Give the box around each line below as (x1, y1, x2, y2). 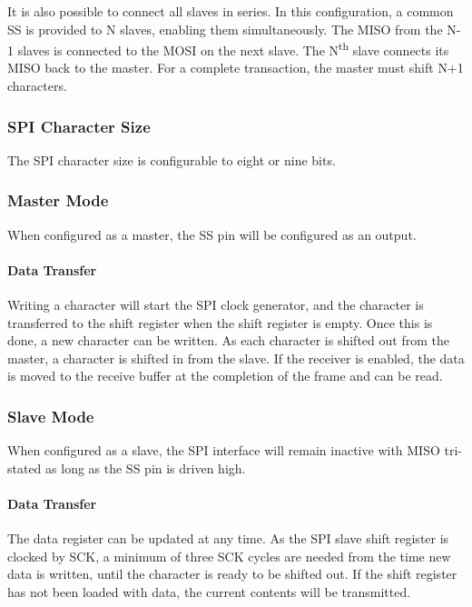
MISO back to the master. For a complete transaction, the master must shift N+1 (7, 58, 464, 77)
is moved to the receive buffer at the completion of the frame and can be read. (7, 366, 443, 385)
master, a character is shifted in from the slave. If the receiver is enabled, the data (7, 348, 465, 367)
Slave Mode (7, 404, 94, 427)
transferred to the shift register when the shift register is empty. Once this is (7, 313, 433, 332)
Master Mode (7, 189, 109, 212)
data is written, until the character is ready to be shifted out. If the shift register (7, 564, 457, 583)
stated (7, 458, 42, 477)
